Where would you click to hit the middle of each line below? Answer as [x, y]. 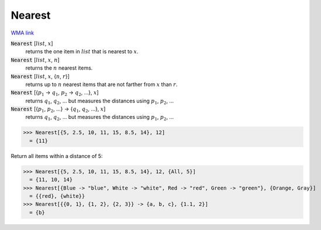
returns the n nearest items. [59, 68]
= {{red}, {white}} [57, 196]
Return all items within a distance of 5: [57, 156]
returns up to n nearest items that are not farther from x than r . [101, 84]
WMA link [23, 33]
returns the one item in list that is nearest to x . [82, 52]
